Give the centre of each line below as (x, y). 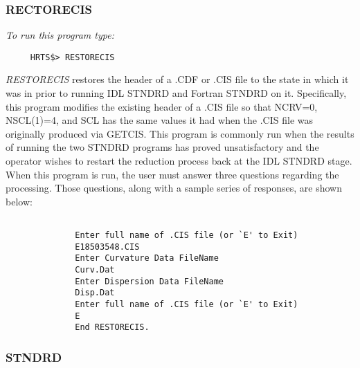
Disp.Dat (95, 293)
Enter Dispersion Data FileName (149, 281)
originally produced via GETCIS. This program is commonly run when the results (180, 133)
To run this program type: (60, 35)
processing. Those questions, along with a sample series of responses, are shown (174, 188)
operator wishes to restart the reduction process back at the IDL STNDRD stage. (179, 161)
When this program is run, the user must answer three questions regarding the (172, 174)
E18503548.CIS (107, 247)
